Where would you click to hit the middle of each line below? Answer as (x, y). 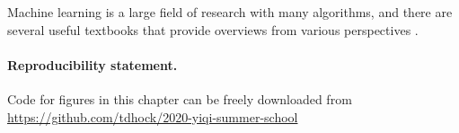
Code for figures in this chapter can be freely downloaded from (180, 98)
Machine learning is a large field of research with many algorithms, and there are (230, 12)
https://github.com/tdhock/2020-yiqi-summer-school (153, 116)
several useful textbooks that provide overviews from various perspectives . (213, 29)
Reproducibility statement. (93, 64)
